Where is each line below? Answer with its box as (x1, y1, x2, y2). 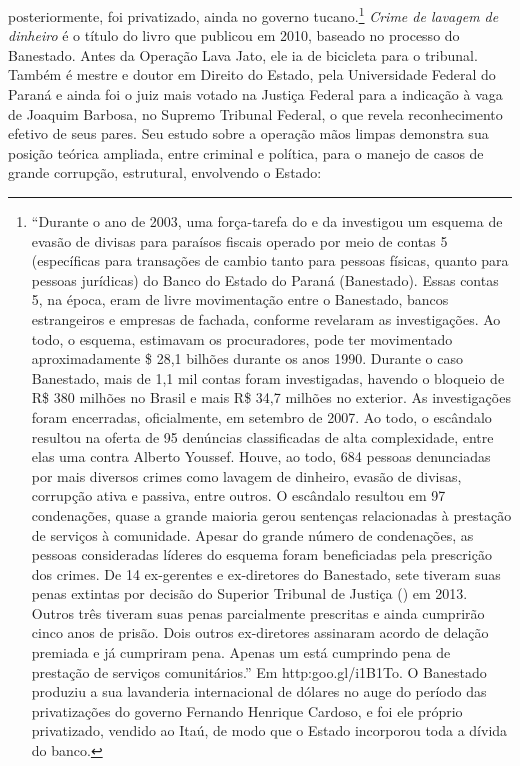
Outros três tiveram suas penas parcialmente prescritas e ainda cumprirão (31, 602, 485, 623)
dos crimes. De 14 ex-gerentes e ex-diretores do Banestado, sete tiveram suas (31, 563, 501, 584)
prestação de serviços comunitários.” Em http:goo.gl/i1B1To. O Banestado (31, 661, 487, 682)
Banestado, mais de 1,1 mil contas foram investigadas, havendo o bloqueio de (31, 367, 505, 388)
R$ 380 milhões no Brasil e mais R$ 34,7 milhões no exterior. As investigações (31, 387, 511, 408)
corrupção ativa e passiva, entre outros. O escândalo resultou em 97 (31, 485, 446, 506)
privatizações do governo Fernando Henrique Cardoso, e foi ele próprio (31, 700, 463, 721)
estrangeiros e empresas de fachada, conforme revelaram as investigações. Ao (31, 308, 501, 329)
